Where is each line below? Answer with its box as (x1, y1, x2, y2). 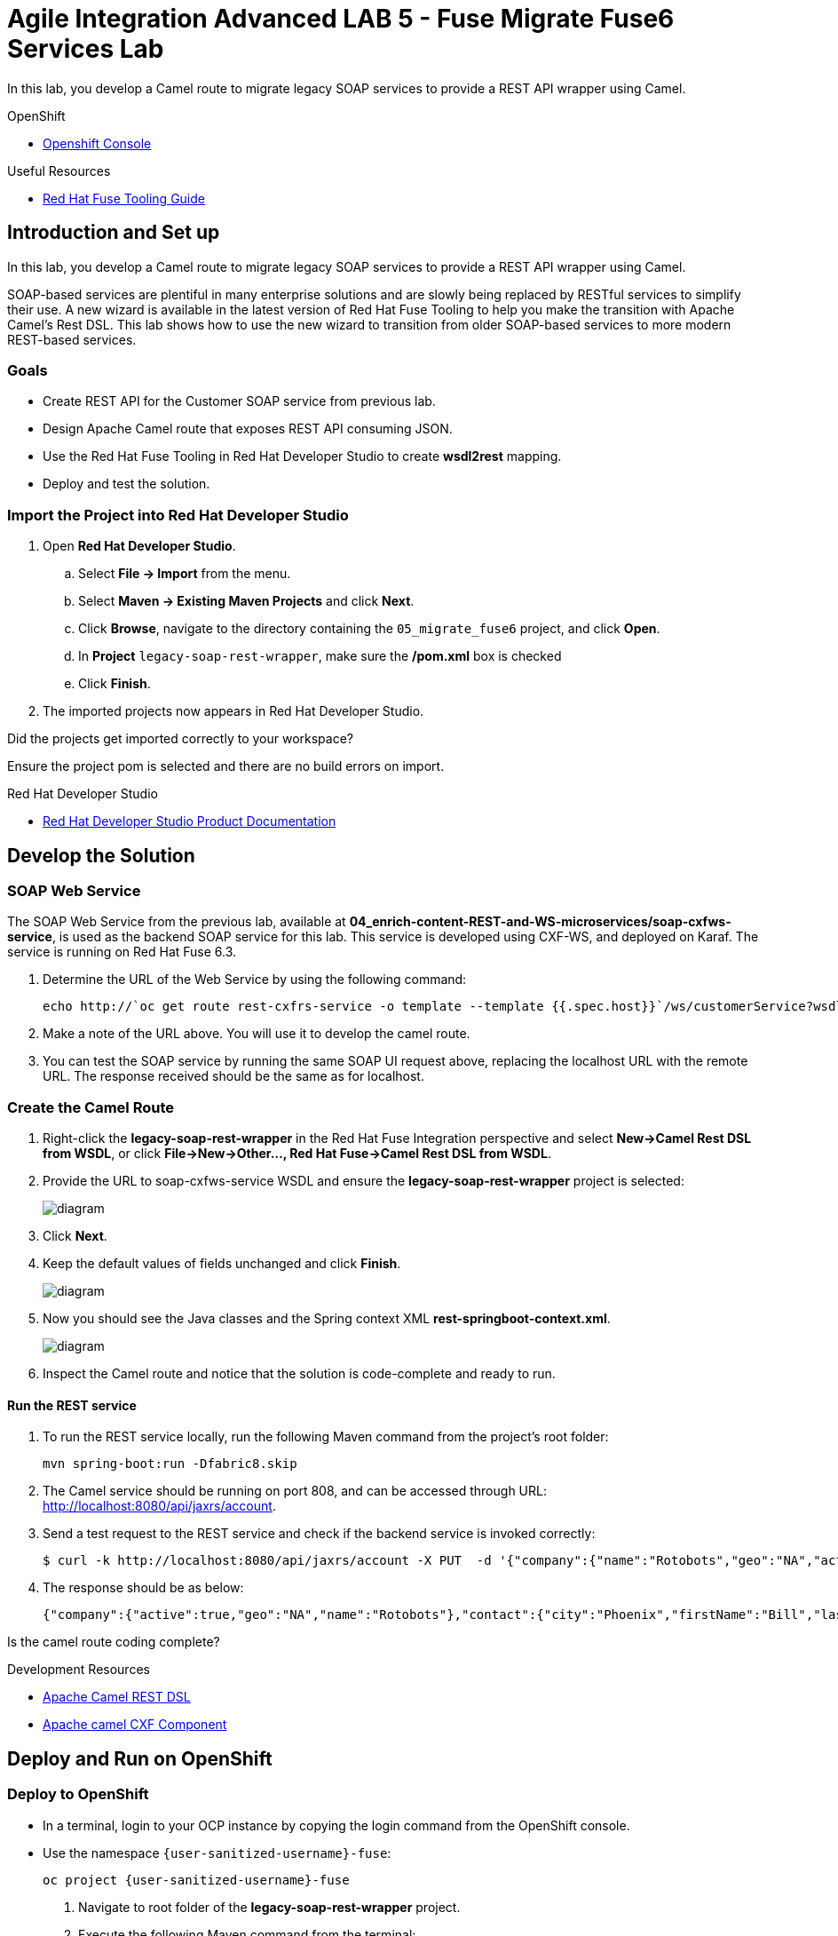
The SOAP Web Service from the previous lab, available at (7, 914, 346, 930)
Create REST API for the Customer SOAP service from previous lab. (43, 393, 436, 409)
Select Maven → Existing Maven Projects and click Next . (78, 593, 415, 609)
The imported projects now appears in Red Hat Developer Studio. (43, 703, 424, 719)
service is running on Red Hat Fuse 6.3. (7, 944, 237, 960)
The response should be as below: (43, 1580, 244, 1596)
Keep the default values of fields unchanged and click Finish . (43, 1256, 401, 1272)
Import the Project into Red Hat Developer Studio (7, 505, 349, 524)
